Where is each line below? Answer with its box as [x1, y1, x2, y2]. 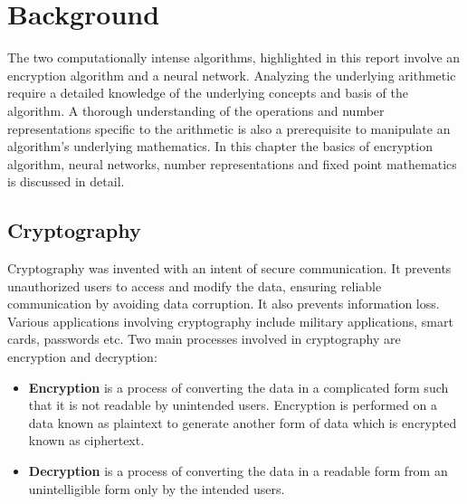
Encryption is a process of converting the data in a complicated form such [28, 377, 449, 396]
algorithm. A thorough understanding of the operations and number [7, 100, 385, 119]
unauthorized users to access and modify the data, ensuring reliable [7, 276, 382, 295]
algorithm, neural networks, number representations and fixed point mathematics [7, 154, 457, 173]
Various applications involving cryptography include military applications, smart [7, 311, 453, 330]
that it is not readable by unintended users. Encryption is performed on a [28, 395, 437, 414]
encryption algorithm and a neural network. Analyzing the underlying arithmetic [7, 65, 456, 84]
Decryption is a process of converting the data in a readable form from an [28, 461, 448, 480]
